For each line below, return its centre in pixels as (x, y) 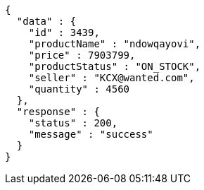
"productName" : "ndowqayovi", (115, 44)
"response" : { (58, 112)
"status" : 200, (73, 123)
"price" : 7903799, (82, 55)
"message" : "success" (91, 134)
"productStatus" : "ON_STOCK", (115, 66)
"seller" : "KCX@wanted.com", (111, 78)
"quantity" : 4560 (79, 89)
